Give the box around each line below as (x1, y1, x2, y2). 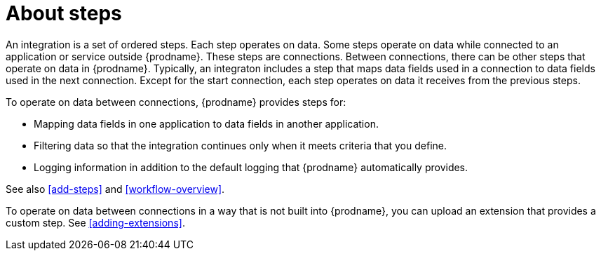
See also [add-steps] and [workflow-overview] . (6, 182, 225, 195)
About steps (6, 1, 122, 25)
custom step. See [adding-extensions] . (6, 216, 185, 229)
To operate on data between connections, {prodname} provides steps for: (6, 95, 346, 108)
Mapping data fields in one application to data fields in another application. (34, 117, 379, 130)
